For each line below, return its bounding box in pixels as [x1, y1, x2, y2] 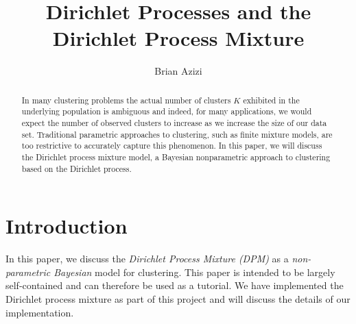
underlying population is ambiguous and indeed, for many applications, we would [21, 105, 312, 117]
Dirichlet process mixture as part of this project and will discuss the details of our [5, 292, 351, 306]
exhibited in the [243, 94, 300, 105]
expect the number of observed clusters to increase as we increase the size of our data [21, 117, 327, 129]
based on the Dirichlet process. [21, 162, 132, 174]
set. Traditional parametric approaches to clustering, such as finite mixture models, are [21, 128, 333, 140]
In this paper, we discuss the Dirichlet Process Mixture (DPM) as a [5, 251, 289, 266]
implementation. [5, 305, 74, 319]
